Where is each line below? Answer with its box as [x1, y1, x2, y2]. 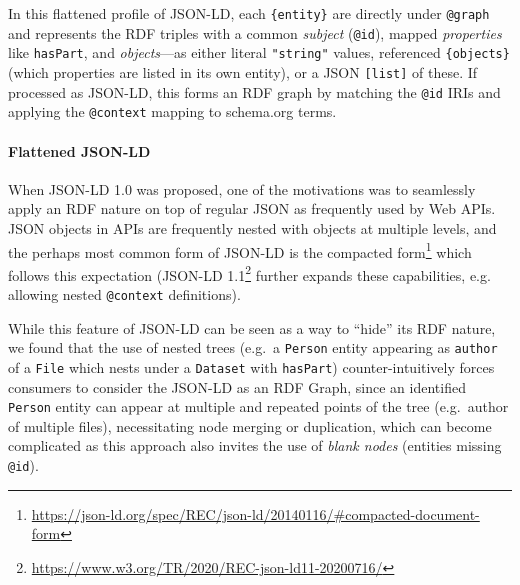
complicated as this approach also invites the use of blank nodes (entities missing [8, 435, 502, 456]
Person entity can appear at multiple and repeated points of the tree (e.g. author [8, 396, 509, 417]
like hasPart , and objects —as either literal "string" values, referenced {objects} [8, 42, 510, 63]
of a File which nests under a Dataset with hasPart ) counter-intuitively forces [8, 356, 495, 377]
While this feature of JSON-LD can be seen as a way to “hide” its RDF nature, [8, 317, 496, 338]
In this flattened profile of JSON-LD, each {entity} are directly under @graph [8, 3, 490, 23]
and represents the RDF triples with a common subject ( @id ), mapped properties [8, 22, 502, 43]
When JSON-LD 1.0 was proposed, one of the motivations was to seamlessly [8, 178, 476, 199]
